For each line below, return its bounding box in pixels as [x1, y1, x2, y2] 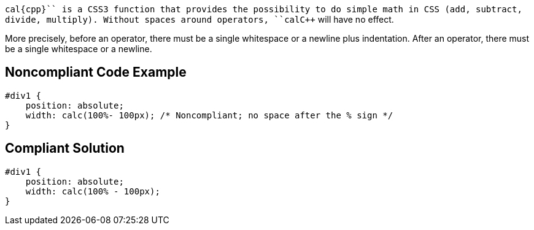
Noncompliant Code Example [5, 64, 187, 80]
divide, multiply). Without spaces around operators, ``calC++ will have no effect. [5, 14, 394, 25]
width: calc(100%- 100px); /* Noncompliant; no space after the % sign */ [25, 110, 393, 120]
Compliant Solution [5, 140, 125, 156]
